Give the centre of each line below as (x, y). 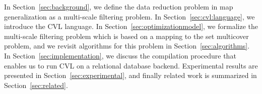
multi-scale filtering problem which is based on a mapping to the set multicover (126, 36)
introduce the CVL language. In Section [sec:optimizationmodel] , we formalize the (131, 26)
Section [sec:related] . (36, 85)
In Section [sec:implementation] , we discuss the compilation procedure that (120, 55)
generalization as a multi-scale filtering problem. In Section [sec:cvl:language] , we (129, 16)
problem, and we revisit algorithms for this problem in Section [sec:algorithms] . (127, 46)
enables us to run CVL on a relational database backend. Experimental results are (131, 65)
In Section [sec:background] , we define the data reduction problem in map (119, 6)
